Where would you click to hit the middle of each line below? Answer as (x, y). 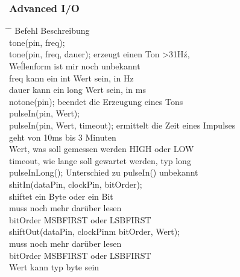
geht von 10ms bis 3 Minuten (63, 137)
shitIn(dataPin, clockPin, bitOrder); (76, 184)
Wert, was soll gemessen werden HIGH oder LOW (102, 149)
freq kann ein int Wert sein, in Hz (71, 78)
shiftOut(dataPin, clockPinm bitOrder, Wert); (94, 231)
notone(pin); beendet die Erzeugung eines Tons (96, 101)
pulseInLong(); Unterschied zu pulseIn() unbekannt (104, 172)
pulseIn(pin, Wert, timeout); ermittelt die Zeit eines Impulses (122, 125)
